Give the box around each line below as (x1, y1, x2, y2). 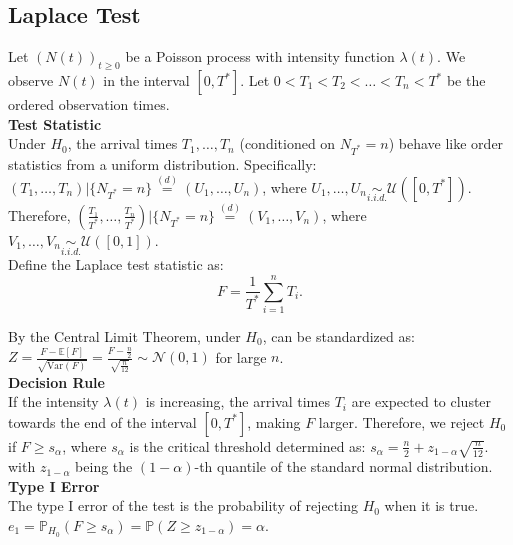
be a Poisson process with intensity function (125, 46, 395, 67)
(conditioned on (239, 133, 336, 154)
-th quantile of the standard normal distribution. (194, 456, 493, 477)
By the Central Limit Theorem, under (8, 325, 241, 346)
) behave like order (388, 133, 504, 154)
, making (247, 411, 301, 432)
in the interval (103, 70, 190, 90)
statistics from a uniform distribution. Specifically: (8, 153, 317, 174)
